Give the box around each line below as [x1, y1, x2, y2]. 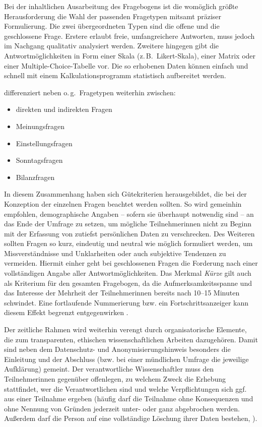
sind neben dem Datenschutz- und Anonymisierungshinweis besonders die [4, 344, 231, 354]
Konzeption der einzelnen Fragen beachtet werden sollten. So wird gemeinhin [4, 198, 242, 209]
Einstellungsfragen [16, 138, 73, 148]
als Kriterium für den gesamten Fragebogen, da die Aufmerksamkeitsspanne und [4, 277, 252, 288]
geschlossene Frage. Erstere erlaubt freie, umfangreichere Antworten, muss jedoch [4, 30, 255, 41]
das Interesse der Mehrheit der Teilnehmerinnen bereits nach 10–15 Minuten [4, 287, 240, 298]
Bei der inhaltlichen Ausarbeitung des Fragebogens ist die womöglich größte [4, 1, 238, 11]
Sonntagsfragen [16, 155, 63, 165]
